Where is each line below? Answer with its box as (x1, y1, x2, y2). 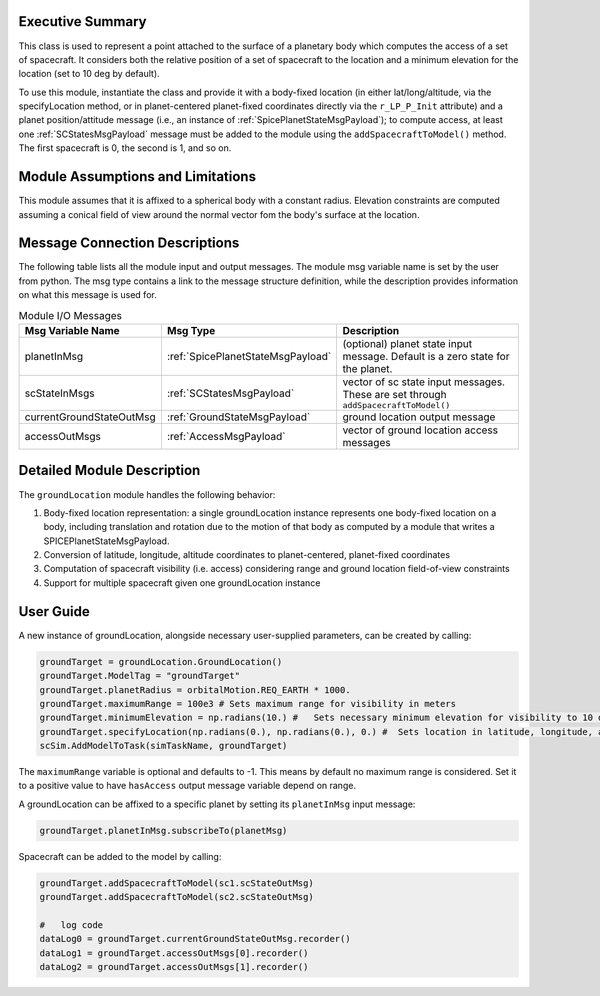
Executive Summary (18, 13, 147, 30)
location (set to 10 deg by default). (18, 68, 160, 80)
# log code (39, 919, 104, 930)
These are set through (342, 388, 447, 401)
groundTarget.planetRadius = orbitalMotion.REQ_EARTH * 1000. (39, 684, 351, 695)
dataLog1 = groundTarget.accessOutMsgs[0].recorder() (39, 947, 309, 959)
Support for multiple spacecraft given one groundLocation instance (43, 576, 321, 589)
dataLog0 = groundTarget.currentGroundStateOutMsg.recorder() (39, 933, 351, 945)
